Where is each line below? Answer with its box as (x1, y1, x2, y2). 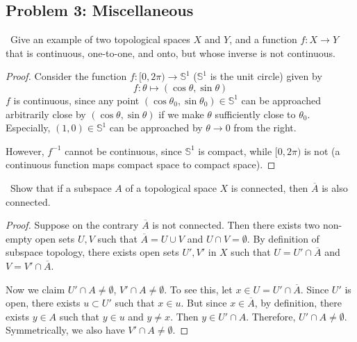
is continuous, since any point (13, 92, 140, 107)
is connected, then (231, 180, 308, 195)
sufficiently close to (215, 106, 296, 121)
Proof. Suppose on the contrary (6, 218, 139, 232)
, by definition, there (254, 295, 342, 310)
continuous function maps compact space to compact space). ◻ (6, 157, 276, 172)
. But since (181, 295, 227, 310)
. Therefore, (246, 309, 296, 323)
